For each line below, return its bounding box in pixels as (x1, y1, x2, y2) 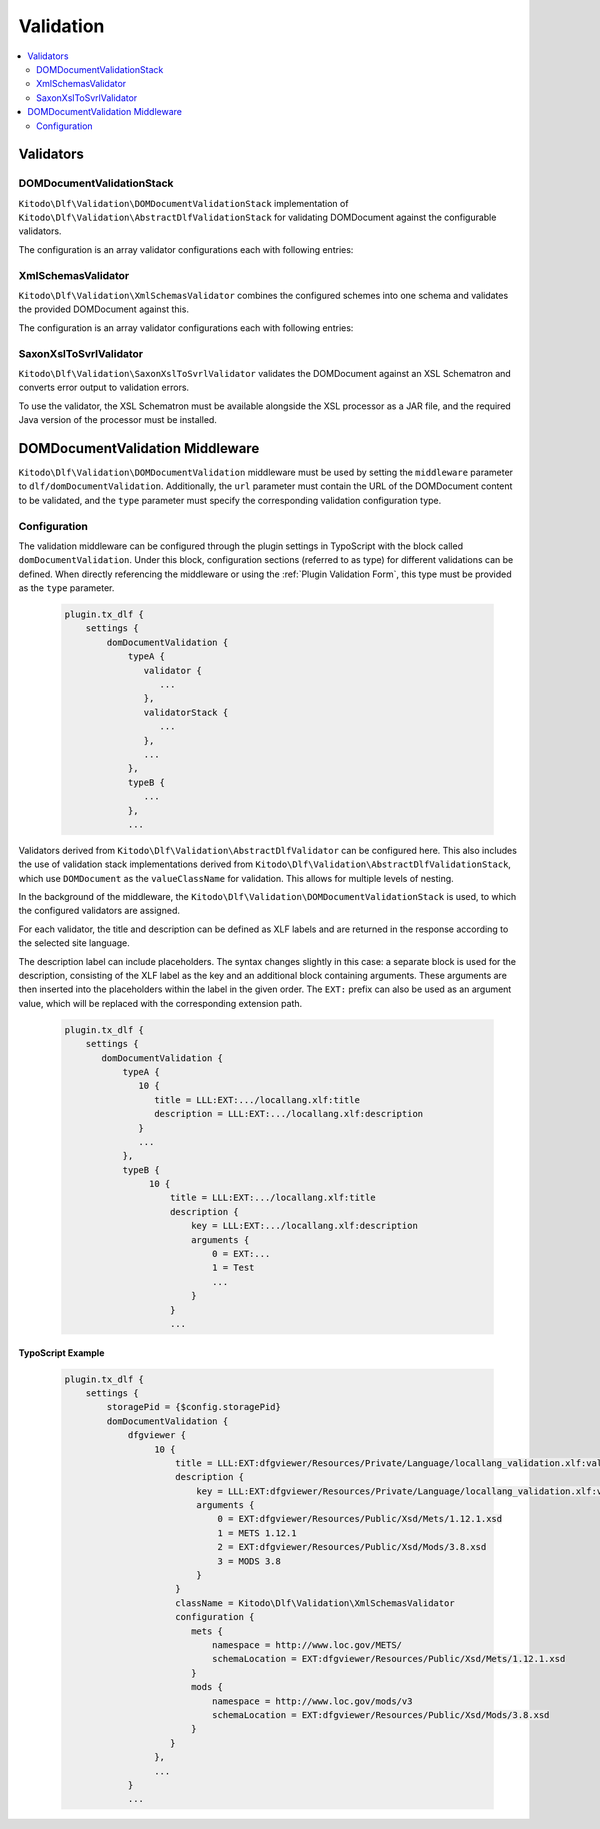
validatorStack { (143, 706, 229, 718)
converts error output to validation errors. (18, 381, 190, 394)
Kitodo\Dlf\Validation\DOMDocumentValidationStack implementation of (18, 197, 349, 209)
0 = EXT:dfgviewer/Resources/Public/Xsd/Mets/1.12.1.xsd (217, 1513, 503, 1525)
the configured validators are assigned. (18, 905, 180, 917)
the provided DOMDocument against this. (18, 303, 190, 315)
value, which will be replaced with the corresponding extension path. (18, 997, 303, 1009)
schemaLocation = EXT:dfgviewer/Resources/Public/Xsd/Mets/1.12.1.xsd (211, 1653, 566, 1665)
